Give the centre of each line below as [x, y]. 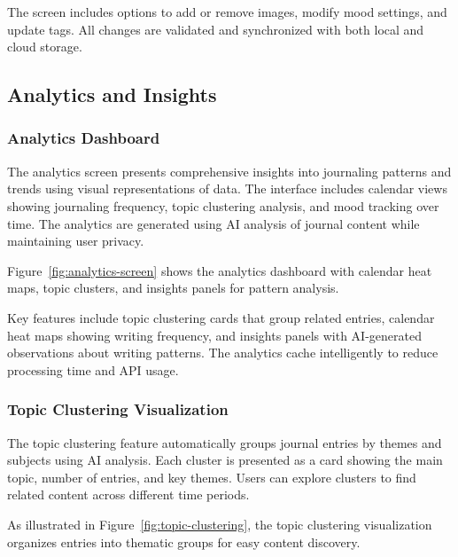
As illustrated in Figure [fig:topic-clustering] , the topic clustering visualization [220, 524]
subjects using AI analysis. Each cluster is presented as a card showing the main [225, 460]
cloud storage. [45, 47]
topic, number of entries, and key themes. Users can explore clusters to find [212, 477]
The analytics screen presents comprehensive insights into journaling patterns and [229, 171]
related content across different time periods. [128, 494]
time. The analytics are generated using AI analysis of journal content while [213, 223]
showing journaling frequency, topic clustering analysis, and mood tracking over [223, 205]
